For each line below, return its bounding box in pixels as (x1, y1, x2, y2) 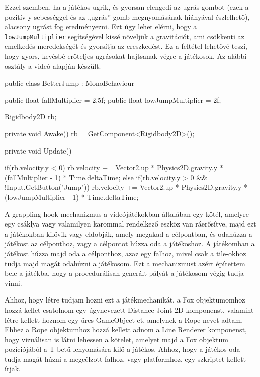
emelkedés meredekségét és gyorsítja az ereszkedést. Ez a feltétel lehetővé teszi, (5, 41, 247, 51)
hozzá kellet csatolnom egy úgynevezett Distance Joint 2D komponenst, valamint (5, 304, 254, 315)
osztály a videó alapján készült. (5, 60, 101, 71)
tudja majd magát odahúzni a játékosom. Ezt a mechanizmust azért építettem (5, 258, 245, 268)
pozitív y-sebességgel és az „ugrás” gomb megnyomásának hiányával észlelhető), (5, 11, 250, 22)
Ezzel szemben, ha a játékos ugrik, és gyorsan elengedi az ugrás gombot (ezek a (5, 2, 249, 12)
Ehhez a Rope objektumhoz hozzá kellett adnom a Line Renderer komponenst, (5, 324, 247, 335)
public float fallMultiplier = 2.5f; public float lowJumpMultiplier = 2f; (5, 94, 221, 105)
